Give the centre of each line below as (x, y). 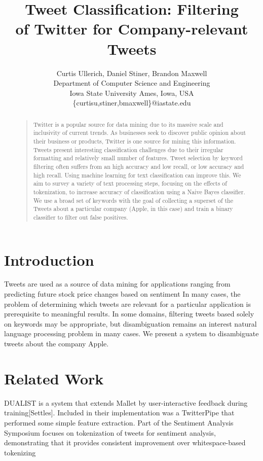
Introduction (49, 259)
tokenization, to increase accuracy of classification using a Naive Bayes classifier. (139, 191)
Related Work (54, 378)
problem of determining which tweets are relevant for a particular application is (127, 304)
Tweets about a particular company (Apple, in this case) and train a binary (133, 209)
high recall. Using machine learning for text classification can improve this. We (137, 175)
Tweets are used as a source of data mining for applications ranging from (117, 284)
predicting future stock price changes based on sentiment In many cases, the (122, 294)
